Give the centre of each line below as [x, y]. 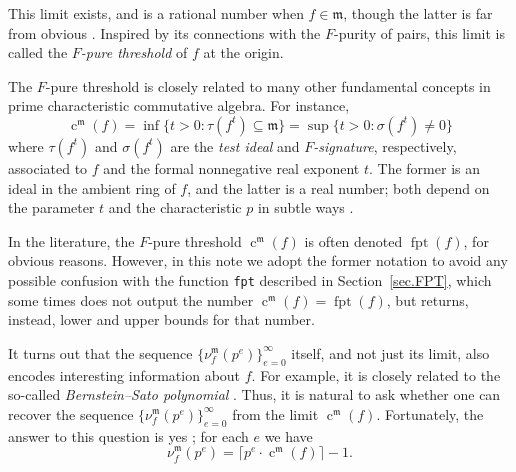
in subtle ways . [305, 207]
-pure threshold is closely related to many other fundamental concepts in [268, 85]
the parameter [51, 207]
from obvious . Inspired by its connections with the [164, 32]
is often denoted [353, 240]
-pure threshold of [134, 52]
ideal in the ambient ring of [92, 187]
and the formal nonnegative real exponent [231, 167]
